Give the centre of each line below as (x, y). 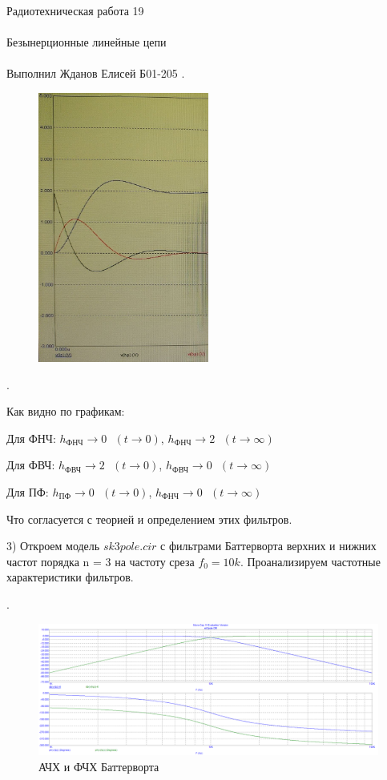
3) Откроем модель (53, 546)
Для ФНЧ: (31, 438)
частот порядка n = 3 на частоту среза (101, 561)
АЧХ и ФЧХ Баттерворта (99, 766)
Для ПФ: (28, 491)
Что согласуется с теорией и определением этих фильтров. (149, 519)
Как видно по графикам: (66, 411)
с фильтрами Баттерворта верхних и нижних (268, 546)
